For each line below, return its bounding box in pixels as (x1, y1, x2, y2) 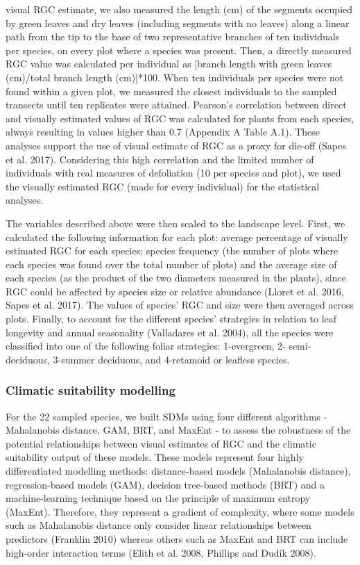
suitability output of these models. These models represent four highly (6, 450, 304, 464)
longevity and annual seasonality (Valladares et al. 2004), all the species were (6, 325, 334, 339)
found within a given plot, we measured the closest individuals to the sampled (6, 83, 337, 98)
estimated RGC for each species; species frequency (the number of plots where (6, 243, 338, 258)
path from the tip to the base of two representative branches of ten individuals (6, 29, 340, 44)
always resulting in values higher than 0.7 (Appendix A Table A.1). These (6, 124, 320, 139)
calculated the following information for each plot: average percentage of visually (6, 229, 348, 244)
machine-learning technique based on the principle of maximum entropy (6, 491, 311, 505)
